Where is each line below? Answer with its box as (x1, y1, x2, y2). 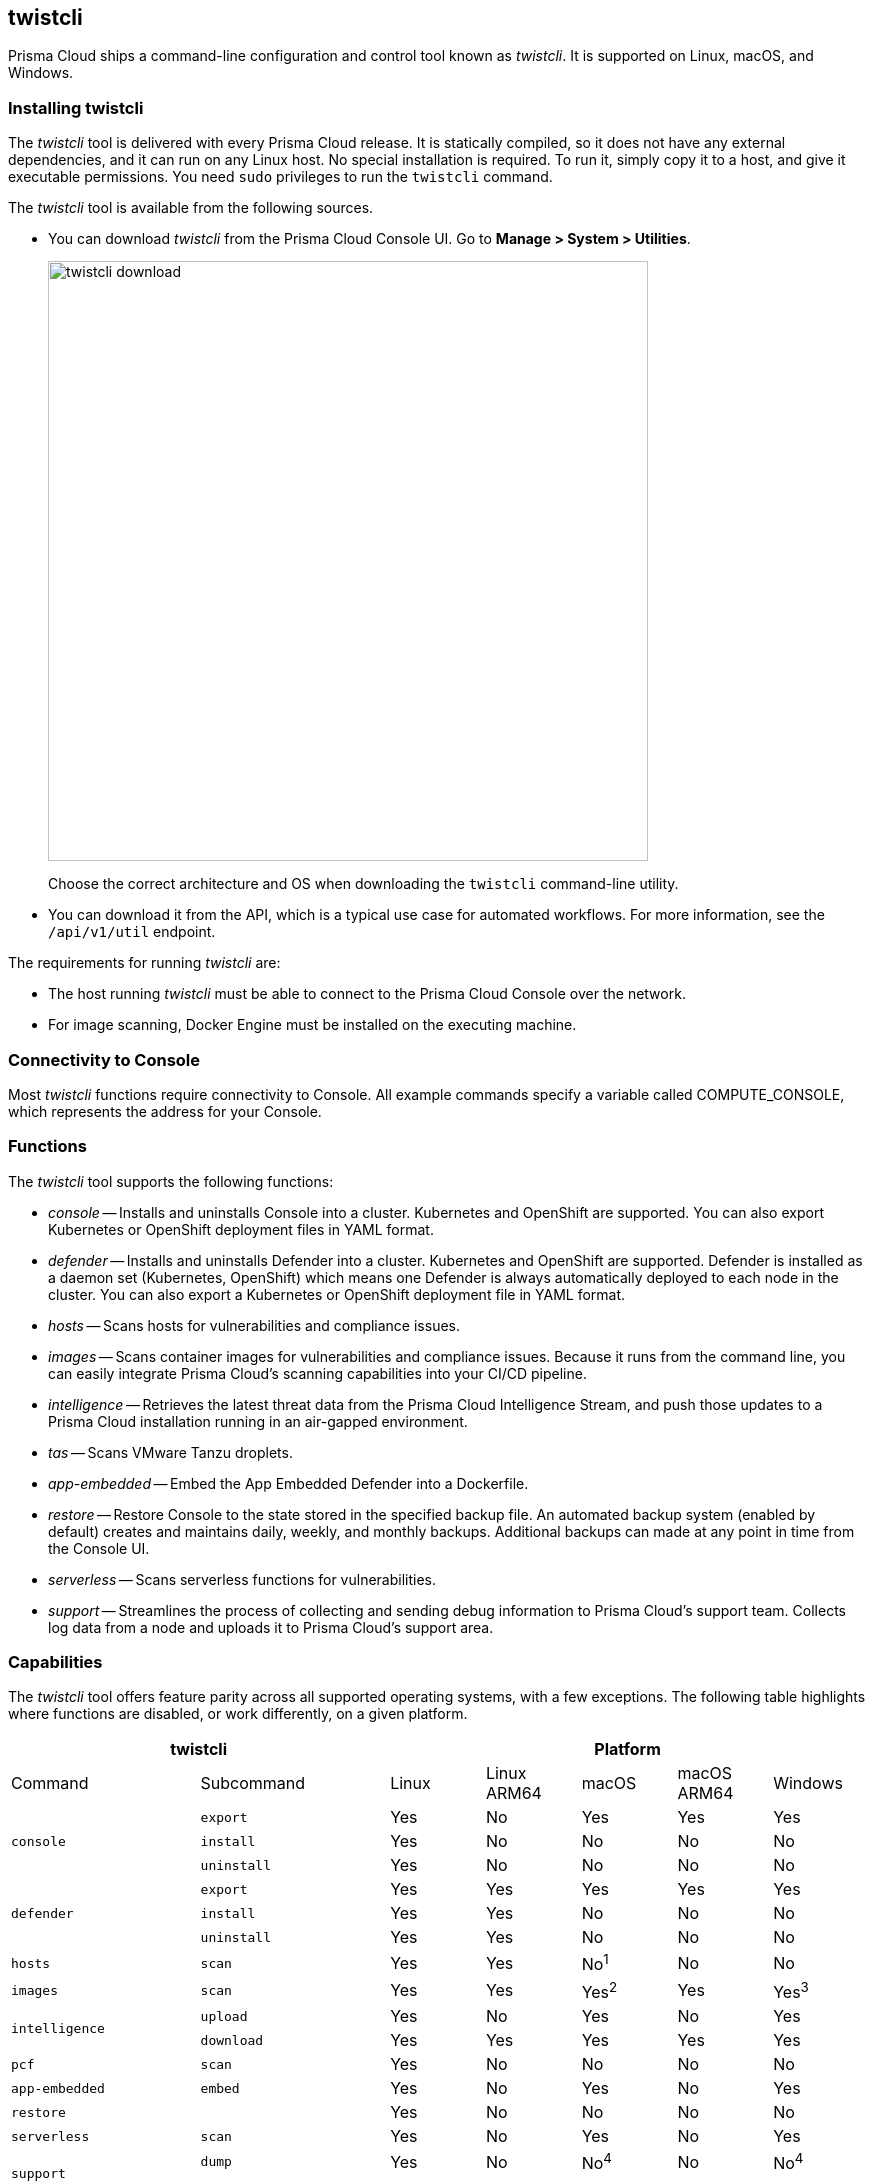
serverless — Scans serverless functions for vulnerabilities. (48, 1570, 437, 1588)
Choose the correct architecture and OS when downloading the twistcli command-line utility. (48, 875, 679, 893)
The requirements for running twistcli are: (8, 954, 281, 972)
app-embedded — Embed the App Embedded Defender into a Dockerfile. (48, 1474, 529, 1492)
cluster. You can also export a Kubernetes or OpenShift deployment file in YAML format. (48, 1285, 626, 1303)
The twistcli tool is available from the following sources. (8, 199, 374, 217)
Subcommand (200, 1773, 306, 1794)
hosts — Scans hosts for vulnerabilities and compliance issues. (48, 1316, 460, 1334)
